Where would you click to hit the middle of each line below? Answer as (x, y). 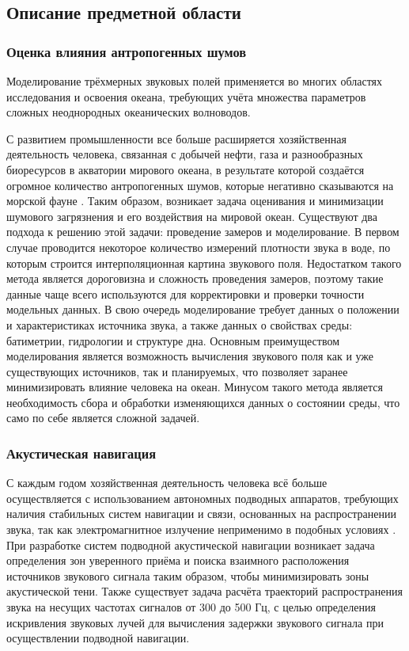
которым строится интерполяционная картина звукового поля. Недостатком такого (204, 263)
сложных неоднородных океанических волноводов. (129, 112)
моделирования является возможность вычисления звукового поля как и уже (190, 356)
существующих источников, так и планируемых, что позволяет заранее (177, 371)
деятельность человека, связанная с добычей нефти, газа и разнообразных (185, 154)
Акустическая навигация (81, 453)
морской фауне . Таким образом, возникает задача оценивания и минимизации (195, 201)
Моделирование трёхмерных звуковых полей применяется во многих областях (195, 81)
